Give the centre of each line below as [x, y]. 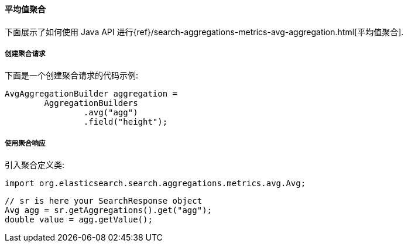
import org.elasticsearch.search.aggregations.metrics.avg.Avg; [155, 183]
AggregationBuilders [91, 103]
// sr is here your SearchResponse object [104, 201]
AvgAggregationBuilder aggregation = [91, 94]
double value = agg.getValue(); [79, 220]
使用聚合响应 [25, 143]
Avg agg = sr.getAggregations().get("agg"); [109, 210]
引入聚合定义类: [35, 165]
